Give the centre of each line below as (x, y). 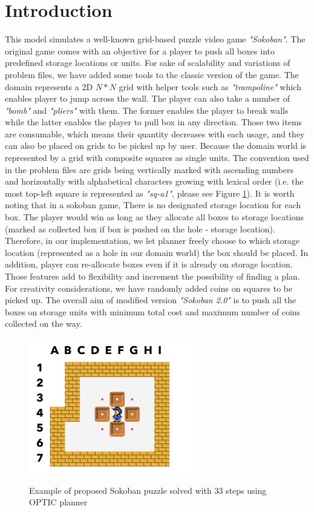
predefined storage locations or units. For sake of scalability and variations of (148, 63)
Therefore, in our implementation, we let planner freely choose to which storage (152, 241)
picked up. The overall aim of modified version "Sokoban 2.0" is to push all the (151, 300)
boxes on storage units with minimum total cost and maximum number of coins (153, 311)
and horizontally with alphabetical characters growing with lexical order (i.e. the (154, 181)
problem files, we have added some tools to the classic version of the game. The (152, 74)
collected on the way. (44, 323)
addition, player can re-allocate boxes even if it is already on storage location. (149, 264)
